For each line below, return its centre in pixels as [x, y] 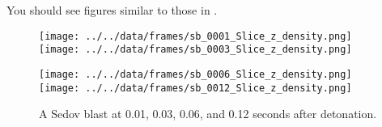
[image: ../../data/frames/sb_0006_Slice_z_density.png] [195, 74]
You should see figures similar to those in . [112, 10]
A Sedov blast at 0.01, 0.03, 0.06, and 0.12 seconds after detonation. [208, 114]
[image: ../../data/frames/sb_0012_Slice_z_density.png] [195, 88]
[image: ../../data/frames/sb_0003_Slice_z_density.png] [195, 50]
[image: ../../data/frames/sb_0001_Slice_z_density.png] [195, 36]
